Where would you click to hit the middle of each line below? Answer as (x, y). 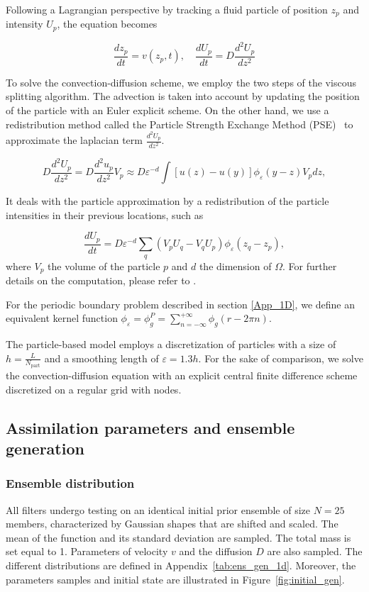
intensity (24, 24)
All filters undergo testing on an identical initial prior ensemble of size (158, 509)
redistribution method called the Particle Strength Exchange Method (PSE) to (180, 124)
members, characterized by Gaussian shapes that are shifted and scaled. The (172, 524)
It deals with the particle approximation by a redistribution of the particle (167, 201)
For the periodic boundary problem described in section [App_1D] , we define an (180, 304)
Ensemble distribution (70, 483)
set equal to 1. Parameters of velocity (87, 551)
